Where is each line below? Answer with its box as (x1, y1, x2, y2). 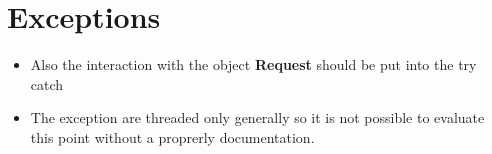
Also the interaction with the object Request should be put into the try (30, 54, 477, 75)
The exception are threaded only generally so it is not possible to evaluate (30, 107, 485, 128)
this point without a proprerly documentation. (30, 126, 315, 147)
